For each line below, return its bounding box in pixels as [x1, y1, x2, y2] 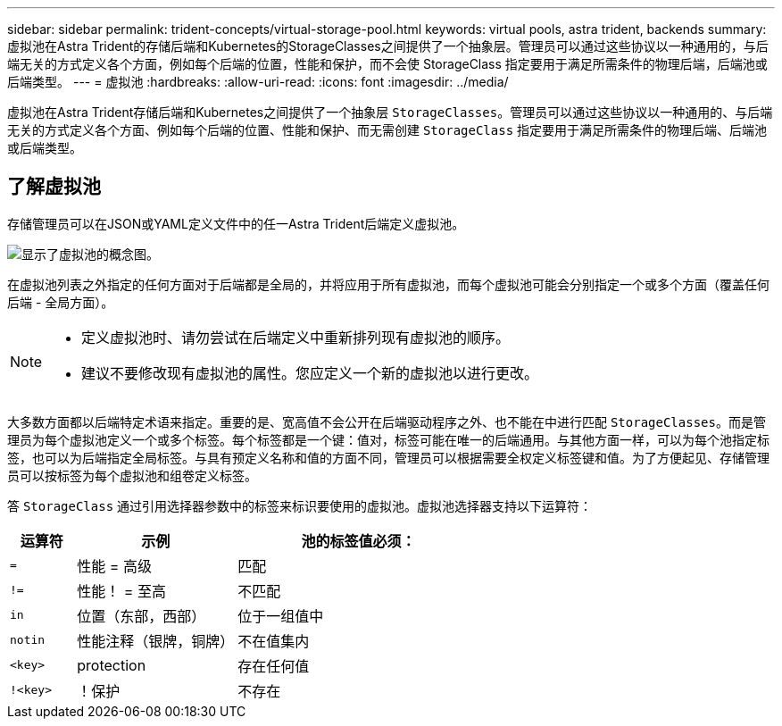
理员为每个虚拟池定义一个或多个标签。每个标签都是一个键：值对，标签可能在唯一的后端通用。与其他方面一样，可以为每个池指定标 [7, 431, 770, 447]
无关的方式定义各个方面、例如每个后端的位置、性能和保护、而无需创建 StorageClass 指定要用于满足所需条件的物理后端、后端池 [7, 122, 768, 138]
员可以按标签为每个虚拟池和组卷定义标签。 [7, 467, 257, 483]
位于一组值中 [237, 606, 324, 625]
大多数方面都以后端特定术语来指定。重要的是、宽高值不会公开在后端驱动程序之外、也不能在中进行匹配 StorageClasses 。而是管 [7, 413, 766, 430]
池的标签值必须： [301, 531, 416, 550]
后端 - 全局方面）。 [7, 294, 114, 310]
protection [77, 655, 146, 674]
